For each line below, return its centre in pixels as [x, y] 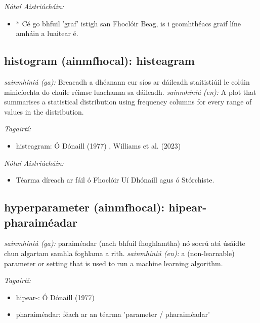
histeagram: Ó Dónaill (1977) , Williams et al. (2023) [98, 145]
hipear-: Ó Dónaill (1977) [55, 297]
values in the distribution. [44, 111]
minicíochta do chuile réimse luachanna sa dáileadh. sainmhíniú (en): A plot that [130, 92]
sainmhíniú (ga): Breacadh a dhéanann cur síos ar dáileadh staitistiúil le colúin [127, 81]
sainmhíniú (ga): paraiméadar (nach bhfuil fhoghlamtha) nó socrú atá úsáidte [125, 243]
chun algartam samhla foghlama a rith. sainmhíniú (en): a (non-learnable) [119, 253]
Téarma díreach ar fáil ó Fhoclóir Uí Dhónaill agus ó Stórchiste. [115, 180]
